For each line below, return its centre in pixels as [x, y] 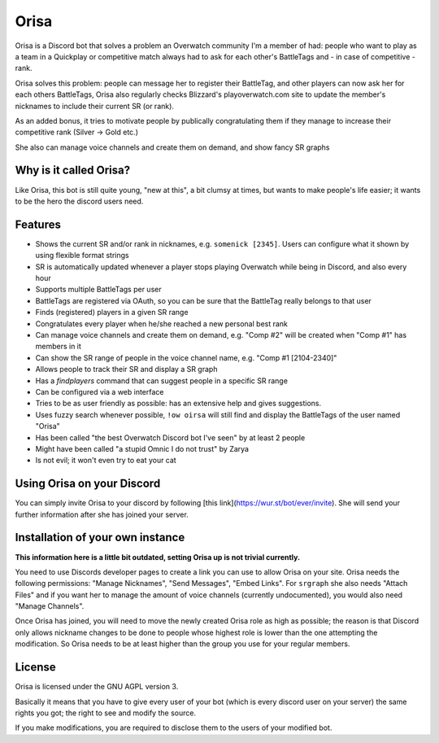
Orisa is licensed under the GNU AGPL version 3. [97, 687]
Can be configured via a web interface [100, 391]
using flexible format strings [82, 256]
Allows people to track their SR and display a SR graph [126, 369]
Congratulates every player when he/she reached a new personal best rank [162, 323]
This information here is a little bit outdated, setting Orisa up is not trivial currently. [158, 557]
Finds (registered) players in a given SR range [112, 312]
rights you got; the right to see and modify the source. [106, 713]
